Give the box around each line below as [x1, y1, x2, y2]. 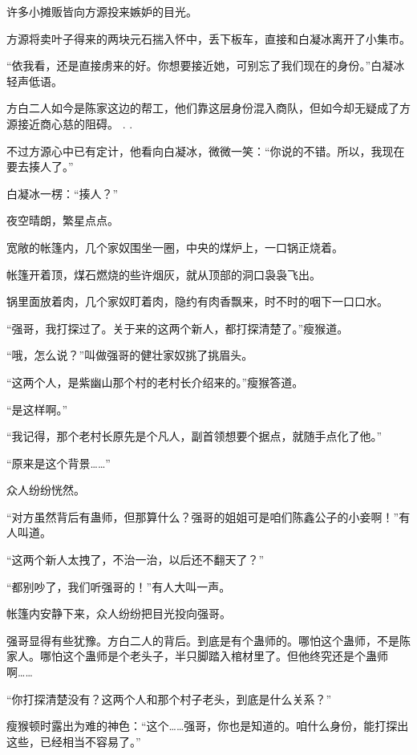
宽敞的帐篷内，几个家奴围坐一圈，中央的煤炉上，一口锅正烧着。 [6, 238, 343, 255]
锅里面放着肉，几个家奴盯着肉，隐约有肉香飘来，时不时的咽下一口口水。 [6, 293, 388, 310]
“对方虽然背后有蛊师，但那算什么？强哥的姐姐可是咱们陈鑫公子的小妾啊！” [6, 508, 399, 525]
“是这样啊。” [6, 400, 68, 417]
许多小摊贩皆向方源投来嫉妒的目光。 [6, 3, 197, 19]
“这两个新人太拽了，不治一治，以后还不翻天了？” [6, 551, 265, 568]
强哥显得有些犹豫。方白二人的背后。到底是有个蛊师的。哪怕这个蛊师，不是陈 [6, 631, 411, 648]
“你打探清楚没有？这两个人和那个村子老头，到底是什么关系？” [6, 690, 332, 707]
